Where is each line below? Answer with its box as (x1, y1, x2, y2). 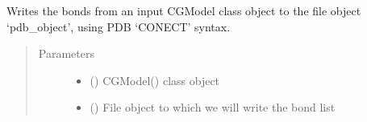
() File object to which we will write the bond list (90, 99, 336, 116)
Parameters (38, 45, 94, 62)
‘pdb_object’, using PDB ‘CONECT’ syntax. (6, 18, 231, 35)
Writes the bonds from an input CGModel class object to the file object (6, 2, 361, 18)
